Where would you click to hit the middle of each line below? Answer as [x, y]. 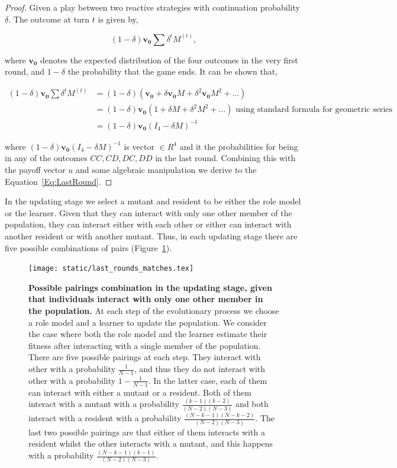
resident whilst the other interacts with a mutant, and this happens [151, 443]
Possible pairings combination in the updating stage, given [150, 287]
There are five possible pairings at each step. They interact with [145, 357]
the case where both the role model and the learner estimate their [148, 334]
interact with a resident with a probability [105, 418]
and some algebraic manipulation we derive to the [166, 170]
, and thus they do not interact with [200, 368]
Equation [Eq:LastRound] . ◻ [59, 181]
